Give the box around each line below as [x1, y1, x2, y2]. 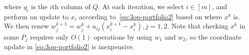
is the [31, 1, 48, 11]
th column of [52, 1, 91, 11]
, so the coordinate [185, 31, 242, 41]
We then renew [4, 21, 49, 31]
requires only [30, 31, 69, 41]
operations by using [93, 31, 153, 41]
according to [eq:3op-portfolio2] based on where [79, 11, 222, 21]
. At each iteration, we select [98, 1, 184, 11]
